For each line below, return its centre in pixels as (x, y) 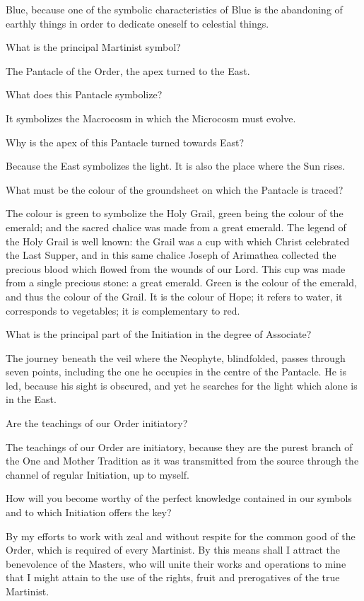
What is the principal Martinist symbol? (93, 47)
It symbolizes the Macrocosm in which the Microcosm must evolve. (151, 118)
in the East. (31, 399)
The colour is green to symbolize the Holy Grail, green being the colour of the (175, 213)
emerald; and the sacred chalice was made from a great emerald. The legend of (176, 227)
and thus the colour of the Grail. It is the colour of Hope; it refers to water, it (174, 296)
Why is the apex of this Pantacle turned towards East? (125, 142)
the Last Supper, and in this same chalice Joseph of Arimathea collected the (171, 255)
